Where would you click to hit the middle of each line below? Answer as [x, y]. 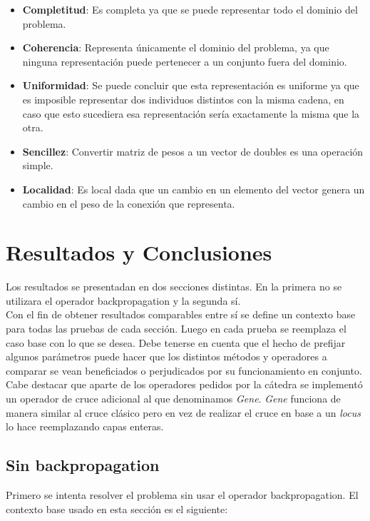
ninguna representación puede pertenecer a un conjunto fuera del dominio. [185, 61]
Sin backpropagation [83, 465]
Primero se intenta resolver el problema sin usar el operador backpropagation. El [182, 494]
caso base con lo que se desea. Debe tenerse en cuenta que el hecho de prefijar [176, 342]
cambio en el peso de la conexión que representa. [129, 203]
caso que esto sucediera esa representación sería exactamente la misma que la [191, 113]
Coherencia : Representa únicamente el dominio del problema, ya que [176, 47]
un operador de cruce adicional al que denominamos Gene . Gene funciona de [173, 398]
